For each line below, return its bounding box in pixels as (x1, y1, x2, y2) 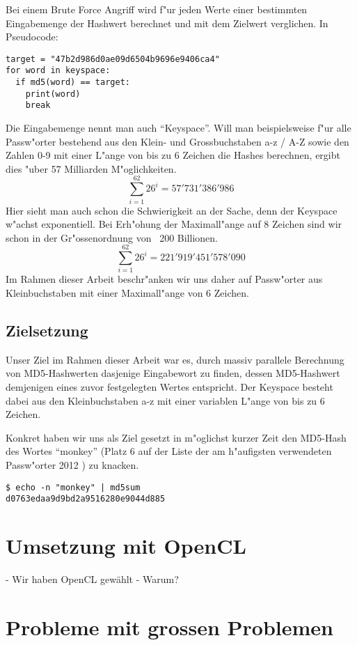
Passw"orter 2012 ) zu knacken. (6, 458, 139, 472)
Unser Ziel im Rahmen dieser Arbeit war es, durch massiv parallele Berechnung (6, 352, 344, 366)
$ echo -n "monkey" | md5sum (6, 482, 141, 492)
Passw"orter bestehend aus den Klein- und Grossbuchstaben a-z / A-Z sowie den (6, 134, 349, 148)
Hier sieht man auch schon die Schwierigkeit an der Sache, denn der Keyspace (6, 203, 338, 217)
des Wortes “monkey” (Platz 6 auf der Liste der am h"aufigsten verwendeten (6, 444, 332, 458)
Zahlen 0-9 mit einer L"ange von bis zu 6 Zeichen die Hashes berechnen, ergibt (6, 148, 340, 162)
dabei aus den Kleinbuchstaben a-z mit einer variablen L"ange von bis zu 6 (6, 393, 325, 407)
